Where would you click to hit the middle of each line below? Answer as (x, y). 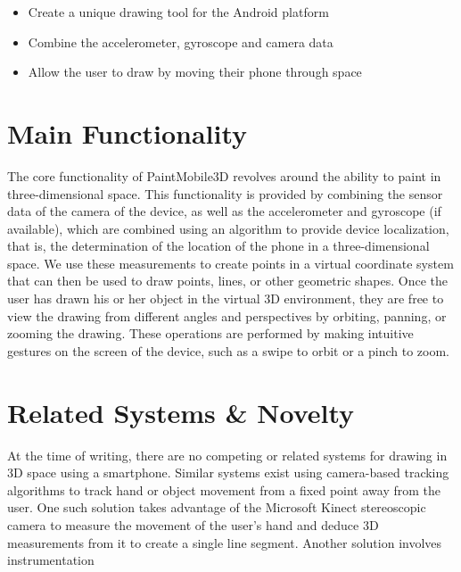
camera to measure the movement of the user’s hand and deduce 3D (193, 524)
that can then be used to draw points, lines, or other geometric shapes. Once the (228, 281)
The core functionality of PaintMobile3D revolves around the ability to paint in (224, 175)
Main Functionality (128, 133)
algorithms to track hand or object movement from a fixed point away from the (224, 489)
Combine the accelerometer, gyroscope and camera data (181, 41)
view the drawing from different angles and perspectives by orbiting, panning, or (227, 315)
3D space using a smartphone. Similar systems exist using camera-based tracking (228, 473)
